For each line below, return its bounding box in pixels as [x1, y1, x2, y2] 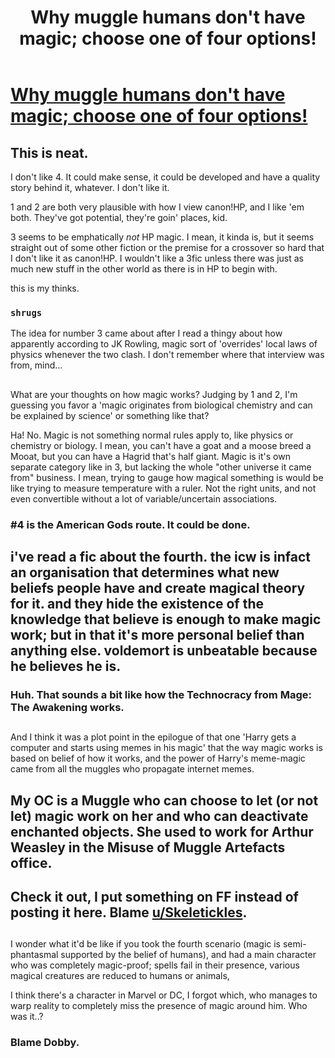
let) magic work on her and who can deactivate [10, 807, 309, 825]
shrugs [10, 307, 43, 318]
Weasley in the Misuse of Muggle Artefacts [10, 839, 286, 856]
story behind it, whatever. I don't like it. [10, 182, 170, 193]
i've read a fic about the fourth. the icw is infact [10, 549, 311, 565]
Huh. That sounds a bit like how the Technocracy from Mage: [10, 687, 312, 701]
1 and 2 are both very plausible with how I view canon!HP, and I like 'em [10, 201, 305, 213]
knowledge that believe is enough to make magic [10, 611, 322, 628]
